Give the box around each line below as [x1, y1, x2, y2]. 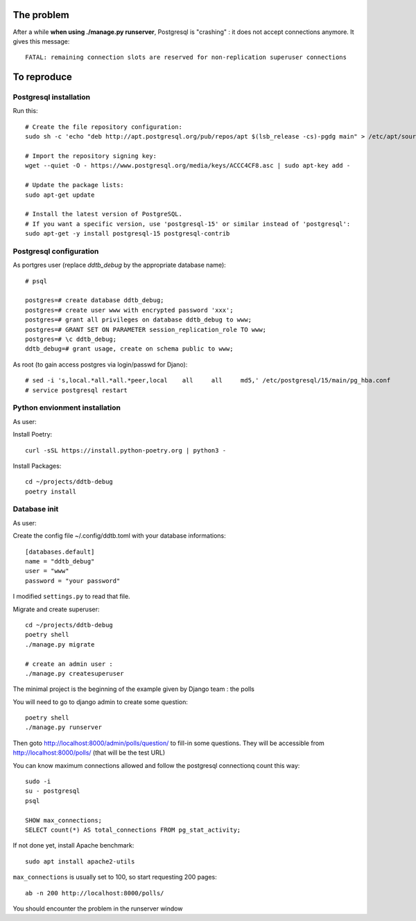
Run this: [12, 107, 38, 115]
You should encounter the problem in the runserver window [12, 904, 183, 913]
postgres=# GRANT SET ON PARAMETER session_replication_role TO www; [25, 326, 267, 333]
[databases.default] [25, 547, 95, 556]
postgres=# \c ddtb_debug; [25, 335, 117, 343]
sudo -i [25, 778, 51, 786]
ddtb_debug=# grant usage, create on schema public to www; [25, 345, 234, 353]
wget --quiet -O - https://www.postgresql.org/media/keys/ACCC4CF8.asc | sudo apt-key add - [25, 161, 351, 170]
